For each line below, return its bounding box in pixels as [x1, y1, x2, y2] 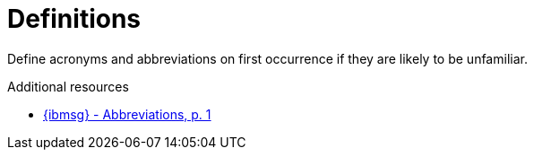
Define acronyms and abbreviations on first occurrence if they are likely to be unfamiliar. [7, 50, 528, 66]
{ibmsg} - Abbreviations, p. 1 [43, 106, 211, 122]
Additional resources [7, 78, 129, 94]
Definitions [7, 4, 142, 34]
